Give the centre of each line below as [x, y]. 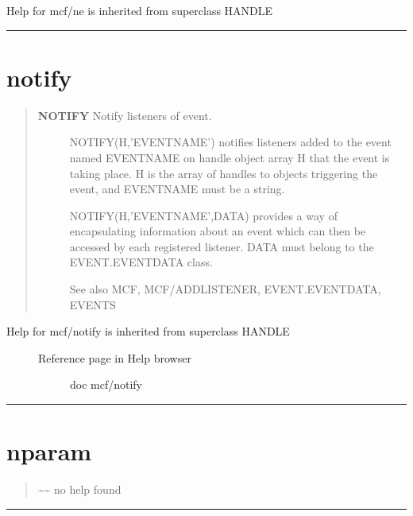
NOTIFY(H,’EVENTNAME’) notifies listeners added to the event [230, 142]
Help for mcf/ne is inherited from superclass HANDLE [140, 10]
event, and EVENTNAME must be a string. [177, 189]
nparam [49, 451]
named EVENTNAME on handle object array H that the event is [230, 157]
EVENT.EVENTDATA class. [141, 262]
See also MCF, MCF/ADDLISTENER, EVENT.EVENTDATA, [225, 289]
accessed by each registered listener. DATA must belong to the [222, 246]
